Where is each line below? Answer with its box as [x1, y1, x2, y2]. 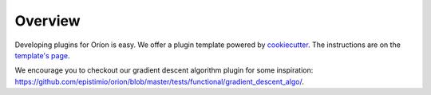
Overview [14, 12, 81, 30]
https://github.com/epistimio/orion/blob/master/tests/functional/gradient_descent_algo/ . [14, 77, 305, 86]
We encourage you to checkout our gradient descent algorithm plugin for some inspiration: [14, 65, 314, 75]
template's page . [14, 50, 70, 60]
